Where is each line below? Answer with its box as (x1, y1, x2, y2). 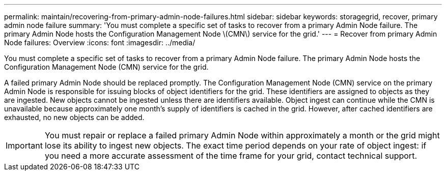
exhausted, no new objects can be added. (4, 113, 145, 122)
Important (6, 140, 43, 151)
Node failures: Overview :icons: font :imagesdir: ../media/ (4, 38, 196, 47)
